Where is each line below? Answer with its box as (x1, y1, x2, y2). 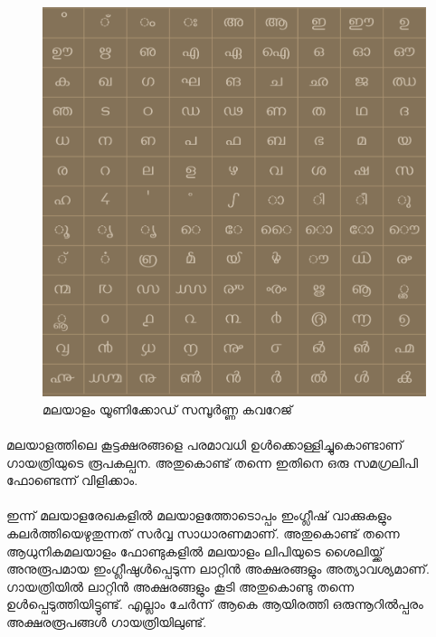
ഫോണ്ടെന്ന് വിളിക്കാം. (6, 471, 138, 490)
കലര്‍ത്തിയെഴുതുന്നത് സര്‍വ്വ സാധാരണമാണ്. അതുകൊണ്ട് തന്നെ (6, 524, 400, 543)
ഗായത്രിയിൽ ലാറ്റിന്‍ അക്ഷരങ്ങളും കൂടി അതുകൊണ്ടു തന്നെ (6, 576, 355, 595)
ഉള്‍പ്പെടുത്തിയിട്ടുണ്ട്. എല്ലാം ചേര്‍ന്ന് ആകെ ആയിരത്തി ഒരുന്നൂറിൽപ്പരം (6, 594, 423, 613)
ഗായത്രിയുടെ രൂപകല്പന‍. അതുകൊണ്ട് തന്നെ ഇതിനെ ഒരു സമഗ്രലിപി (6, 452, 419, 471)
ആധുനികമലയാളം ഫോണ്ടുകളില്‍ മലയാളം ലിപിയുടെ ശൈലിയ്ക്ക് (6, 541, 384, 560)
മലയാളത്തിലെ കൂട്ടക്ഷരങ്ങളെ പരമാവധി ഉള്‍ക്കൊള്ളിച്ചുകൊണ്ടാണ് (6, 435, 403, 454)
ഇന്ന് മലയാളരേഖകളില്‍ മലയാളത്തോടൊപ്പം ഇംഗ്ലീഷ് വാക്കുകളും (6, 506, 392, 525)
